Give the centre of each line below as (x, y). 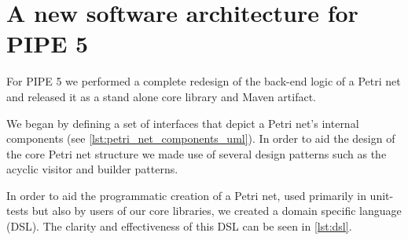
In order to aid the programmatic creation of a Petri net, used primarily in (186, 195)
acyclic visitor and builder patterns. (92, 169)
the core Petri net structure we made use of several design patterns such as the (197, 153)
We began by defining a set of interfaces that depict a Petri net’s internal (183, 123)
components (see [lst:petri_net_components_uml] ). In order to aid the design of (201, 138)
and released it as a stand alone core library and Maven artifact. (161, 96)
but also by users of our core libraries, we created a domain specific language (217, 211)
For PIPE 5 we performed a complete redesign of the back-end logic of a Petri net (204, 81)
